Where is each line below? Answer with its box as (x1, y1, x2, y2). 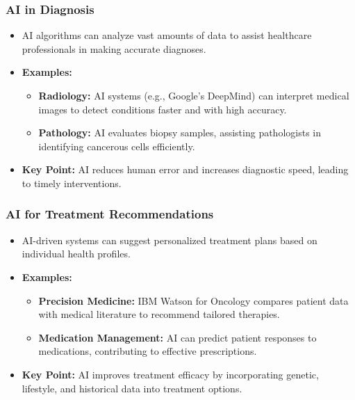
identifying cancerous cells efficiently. (38, 138, 195, 153)
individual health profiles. (22, 246, 131, 261)
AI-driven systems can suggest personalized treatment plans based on (22, 232, 317, 247)
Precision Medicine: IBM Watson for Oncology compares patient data (38, 293, 349, 307)
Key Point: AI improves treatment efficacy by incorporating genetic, (22, 367, 319, 381)
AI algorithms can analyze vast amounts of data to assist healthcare (22, 28, 312, 42)
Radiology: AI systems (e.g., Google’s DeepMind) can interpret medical (38, 88, 349, 102)
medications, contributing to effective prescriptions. (38, 344, 257, 358)
